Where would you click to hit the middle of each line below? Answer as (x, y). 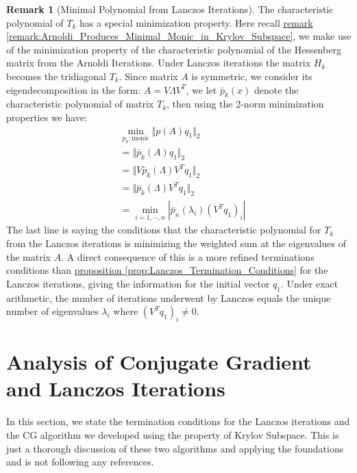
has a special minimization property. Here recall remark (196, 22)
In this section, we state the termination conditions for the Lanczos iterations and (178, 421)
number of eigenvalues (52, 311)
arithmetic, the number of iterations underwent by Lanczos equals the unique (169, 297)
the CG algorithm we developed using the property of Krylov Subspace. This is (173, 434)
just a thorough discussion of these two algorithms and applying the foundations (175, 448)
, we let (201, 89)
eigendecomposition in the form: (74, 89)
